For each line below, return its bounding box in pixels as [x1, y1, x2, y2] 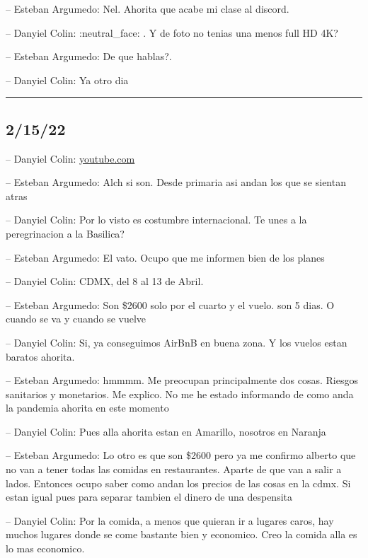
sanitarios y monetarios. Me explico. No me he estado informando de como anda [6, 386, 354, 401]
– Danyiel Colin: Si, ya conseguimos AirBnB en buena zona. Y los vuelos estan [6, 335, 347, 349]
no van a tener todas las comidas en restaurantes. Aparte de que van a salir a [6, 462, 342, 477]
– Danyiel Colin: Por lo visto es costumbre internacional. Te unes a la [6, 212, 307, 227]
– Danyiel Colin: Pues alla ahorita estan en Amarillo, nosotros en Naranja [6, 424, 326, 438]
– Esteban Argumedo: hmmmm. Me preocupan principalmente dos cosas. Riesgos [6, 373, 358, 388]
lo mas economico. [6, 541, 85, 556]
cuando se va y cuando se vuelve [6, 311, 146, 326]
